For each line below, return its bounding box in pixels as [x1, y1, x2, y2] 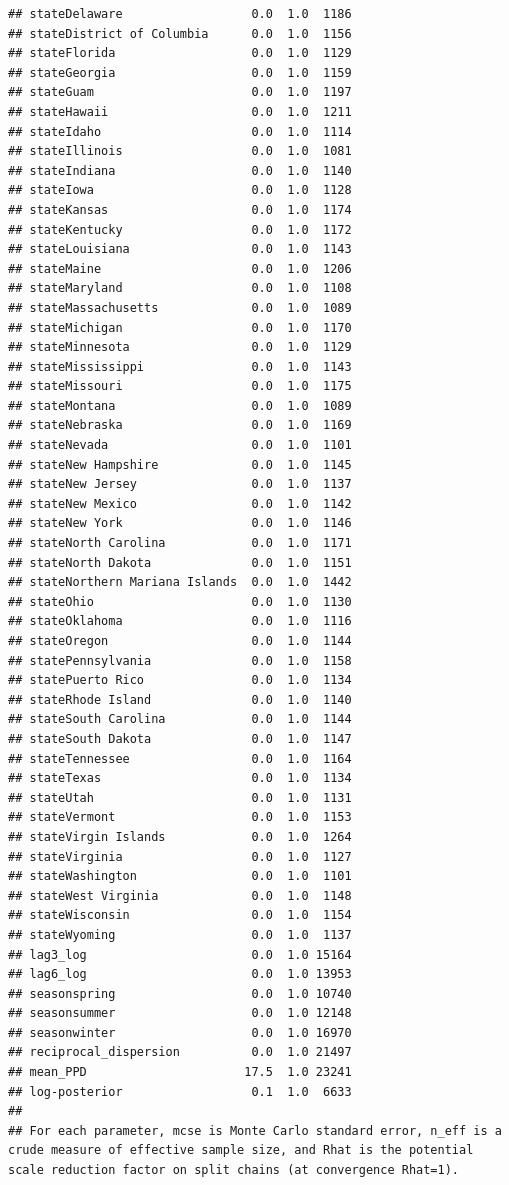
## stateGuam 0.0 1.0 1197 [8, 85, 352, 100]
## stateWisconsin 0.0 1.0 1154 [8, 908, 352, 923]
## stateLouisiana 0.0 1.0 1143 [8, 242, 352, 257]
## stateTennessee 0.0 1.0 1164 [8, 751, 352, 766]
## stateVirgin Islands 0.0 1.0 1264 [8, 829, 352, 844]
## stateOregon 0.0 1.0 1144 [8, 634, 352, 648]
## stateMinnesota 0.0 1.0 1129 [8, 340, 352, 355]
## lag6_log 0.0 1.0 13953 [8, 967, 352, 982]
